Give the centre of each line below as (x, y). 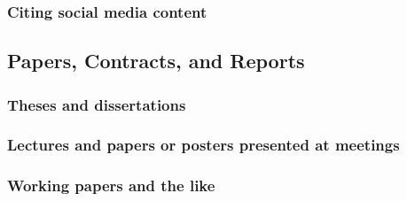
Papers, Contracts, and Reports (156, 61)
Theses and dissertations (97, 104)
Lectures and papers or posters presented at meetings (203, 145)
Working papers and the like (111, 186)
